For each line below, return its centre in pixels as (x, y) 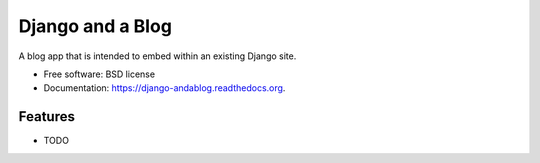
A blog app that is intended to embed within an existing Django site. (157, 56)
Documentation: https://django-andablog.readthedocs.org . (164, 88)
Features (46, 116)
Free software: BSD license (99, 74)
